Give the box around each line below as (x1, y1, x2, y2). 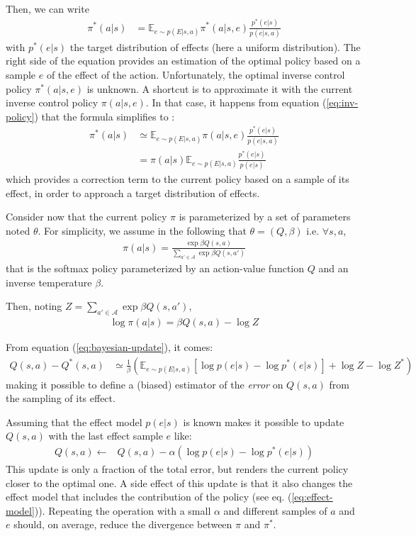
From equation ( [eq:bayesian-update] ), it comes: (6, 339, 213, 354)
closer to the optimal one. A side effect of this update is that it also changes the (6, 475, 353, 490)
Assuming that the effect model (6, 414, 142, 429)
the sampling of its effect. (6, 391, 116, 406)
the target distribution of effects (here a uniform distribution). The (69, 39, 361, 54)
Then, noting (6, 298, 62, 313)
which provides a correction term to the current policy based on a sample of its (6, 171, 349, 186)
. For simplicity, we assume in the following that (38, 223, 247, 238)
